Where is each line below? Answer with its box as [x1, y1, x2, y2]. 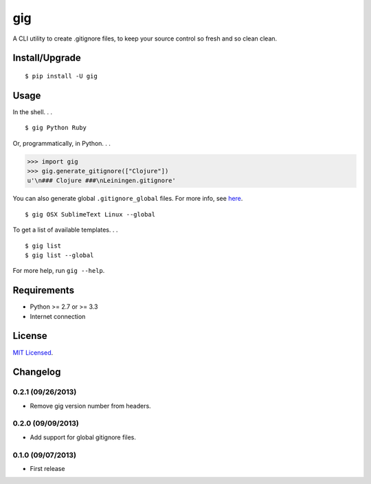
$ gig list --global [25, 251, 94, 259]
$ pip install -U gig [25, 72, 98, 80]
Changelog [12, 366, 61, 378]
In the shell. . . [12, 107, 53, 116]
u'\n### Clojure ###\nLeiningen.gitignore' [27, 177, 177, 185]
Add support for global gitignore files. [30, 433, 137, 441]
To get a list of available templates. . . [12, 225, 118, 234]
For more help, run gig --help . [12, 267, 105, 275]
